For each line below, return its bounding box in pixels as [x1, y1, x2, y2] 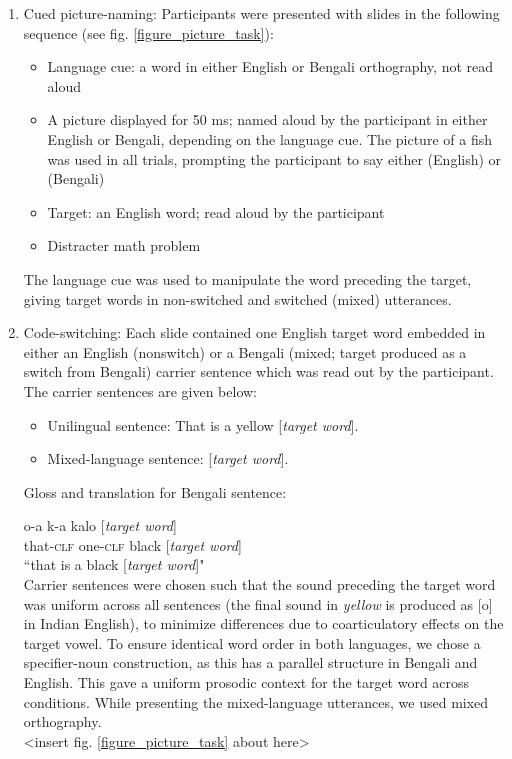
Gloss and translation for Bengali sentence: [23, 481, 287, 502]
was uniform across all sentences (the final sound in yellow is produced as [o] [23, 593, 493, 614]
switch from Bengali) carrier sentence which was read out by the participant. [23, 361, 494, 382]
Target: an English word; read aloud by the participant [47, 201, 385, 222]
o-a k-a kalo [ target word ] [23, 515, 177, 536]
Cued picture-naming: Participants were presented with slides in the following [23, 3, 500, 23]
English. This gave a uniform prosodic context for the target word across [23, 672, 470, 693]
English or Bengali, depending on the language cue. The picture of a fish [47, 128, 492, 149]
